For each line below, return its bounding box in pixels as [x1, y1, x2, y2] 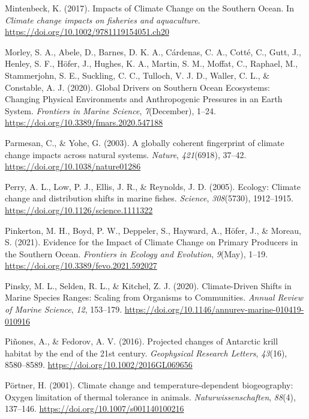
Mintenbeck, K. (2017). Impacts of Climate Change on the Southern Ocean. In [5, 2, 294, 14]
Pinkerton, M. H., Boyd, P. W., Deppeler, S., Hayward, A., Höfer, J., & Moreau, [5, 224, 301, 236]
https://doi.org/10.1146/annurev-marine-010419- [124, 303, 304, 316]
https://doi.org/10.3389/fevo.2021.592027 [5, 259, 157, 272]
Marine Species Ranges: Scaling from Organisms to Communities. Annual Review [5, 291, 304, 304]
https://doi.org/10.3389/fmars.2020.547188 [5, 116, 163, 129]
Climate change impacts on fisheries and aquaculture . [5, 13, 200, 26]
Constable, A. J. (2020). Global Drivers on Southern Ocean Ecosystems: [5, 81, 270, 93]
